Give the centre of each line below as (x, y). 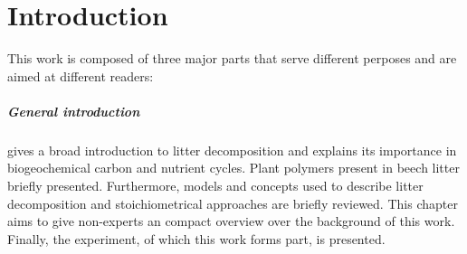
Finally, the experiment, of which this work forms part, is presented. (196, 238)
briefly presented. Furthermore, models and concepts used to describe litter (215, 186)
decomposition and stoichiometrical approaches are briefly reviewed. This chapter (233, 203)
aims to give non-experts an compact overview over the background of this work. (231, 221)
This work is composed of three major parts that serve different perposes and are (232, 58)
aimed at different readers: (81, 75)
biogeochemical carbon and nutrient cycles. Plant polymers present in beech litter (233, 168)
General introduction (74, 111)
